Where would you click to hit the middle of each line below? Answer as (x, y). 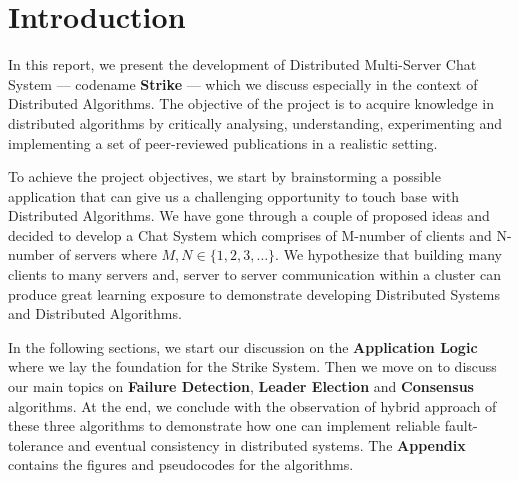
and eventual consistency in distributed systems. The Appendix (266, 444)
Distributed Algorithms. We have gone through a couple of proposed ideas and (249, 215)
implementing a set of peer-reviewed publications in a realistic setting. (223, 142)
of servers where (107, 254)
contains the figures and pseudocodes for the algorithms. (181, 464)
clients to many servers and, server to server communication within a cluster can (255, 274)
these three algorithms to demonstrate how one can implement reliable (224, 425)
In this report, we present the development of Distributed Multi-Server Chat (242, 64)
